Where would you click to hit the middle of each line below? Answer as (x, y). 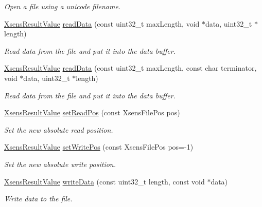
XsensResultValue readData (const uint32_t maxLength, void (102, 23)
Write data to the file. (38, 199)
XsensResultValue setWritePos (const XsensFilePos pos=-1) (99, 147)
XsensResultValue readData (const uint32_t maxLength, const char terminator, (130, 68)
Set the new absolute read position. (59, 129)
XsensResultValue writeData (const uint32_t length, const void (104, 181)
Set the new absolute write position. (60, 164)
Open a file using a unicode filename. (63, 6)
